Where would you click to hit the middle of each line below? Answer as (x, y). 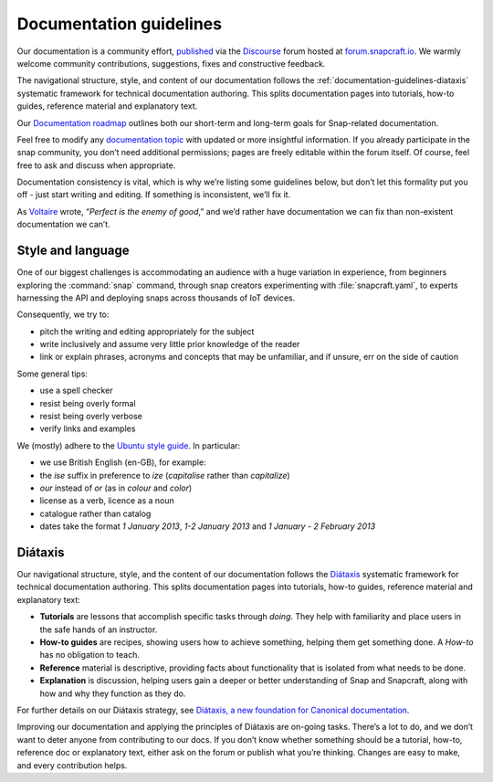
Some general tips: (52, 374)
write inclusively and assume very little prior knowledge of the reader (170, 344)
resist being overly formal (88, 403)
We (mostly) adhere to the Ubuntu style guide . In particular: (129, 445)
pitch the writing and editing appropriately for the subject (147, 331)
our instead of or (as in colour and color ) (116, 488)
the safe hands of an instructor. (99, 629)
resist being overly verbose (91, 417)
